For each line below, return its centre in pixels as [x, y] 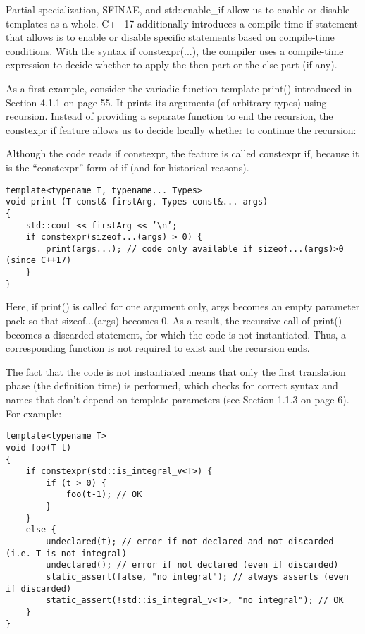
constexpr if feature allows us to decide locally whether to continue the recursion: [181, 129]
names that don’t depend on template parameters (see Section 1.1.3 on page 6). [178, 399]
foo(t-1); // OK [104, 495]
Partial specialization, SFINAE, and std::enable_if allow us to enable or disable [178, 9]
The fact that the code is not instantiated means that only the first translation [176, 371]
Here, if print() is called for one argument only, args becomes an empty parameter [183, 306]
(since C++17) [39, 261]
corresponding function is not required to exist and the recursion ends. [158, 348]
